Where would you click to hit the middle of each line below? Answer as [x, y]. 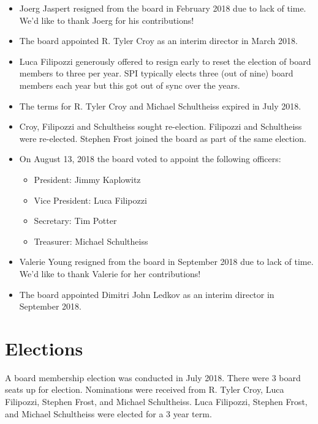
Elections [44, 348]
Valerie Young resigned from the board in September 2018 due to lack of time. [166, 262]
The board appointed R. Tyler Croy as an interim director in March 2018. [158, 41]
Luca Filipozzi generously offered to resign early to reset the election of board [165, 61]
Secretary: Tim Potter [75, 221]
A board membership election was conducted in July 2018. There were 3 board [153, 377]
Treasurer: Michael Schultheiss [91, 241]
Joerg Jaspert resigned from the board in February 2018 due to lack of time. [163, 8]
